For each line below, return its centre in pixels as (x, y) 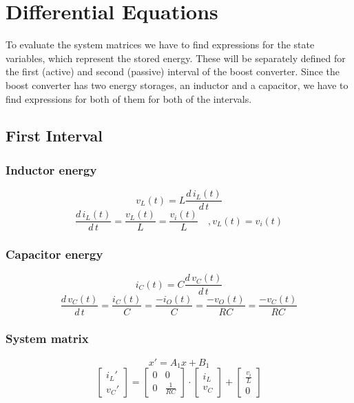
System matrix (47, 338)
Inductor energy (51, 169)
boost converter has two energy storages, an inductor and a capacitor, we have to (177, 85)
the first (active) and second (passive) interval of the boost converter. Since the (173, 71)
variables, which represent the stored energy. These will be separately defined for (176, 58)
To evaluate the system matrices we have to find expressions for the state (160, 45)
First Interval (54, 136)
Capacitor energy (54, 254)
